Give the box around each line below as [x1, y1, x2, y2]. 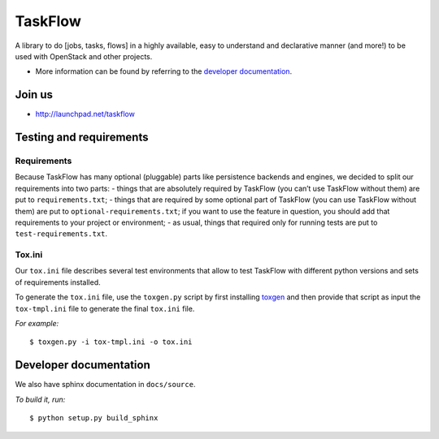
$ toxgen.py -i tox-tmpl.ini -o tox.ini [29, 338, 193, 346]
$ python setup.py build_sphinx [29, 414, 159, 423]
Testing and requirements [15, 131, 149, 144]
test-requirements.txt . [15, 229, 108, 239]
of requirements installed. [15, 277, 101, 287]
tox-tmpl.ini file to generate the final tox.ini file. [15, 303, 195, 313]
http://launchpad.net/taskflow [35, 110, 136, 119]
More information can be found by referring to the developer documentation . [35, 67, 293, 76]
